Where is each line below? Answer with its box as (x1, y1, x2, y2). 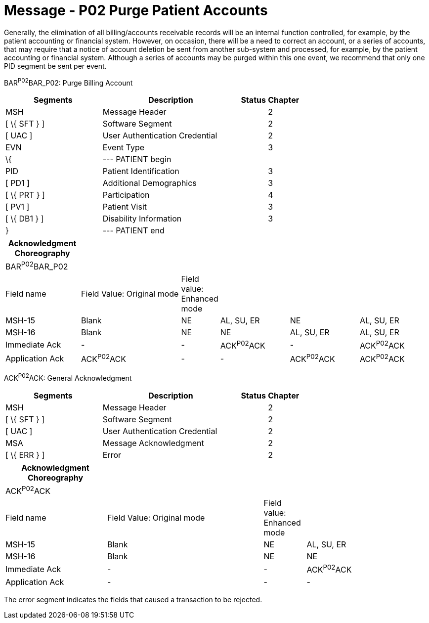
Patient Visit (102, 202, 147, 212)
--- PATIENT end (102, 225, 165, 236)
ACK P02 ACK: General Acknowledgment (4, 372, 132, 383)
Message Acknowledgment (102, 438, 204, 448)
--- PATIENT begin (102, 154, 172, 165)
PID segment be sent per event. (4, 61, 107, 70)
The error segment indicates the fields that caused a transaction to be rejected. (4, 595, 262, 604)
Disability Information (102, 214, 182, 224)
